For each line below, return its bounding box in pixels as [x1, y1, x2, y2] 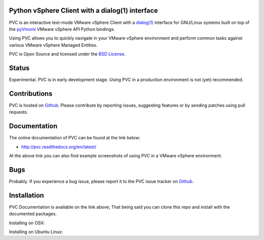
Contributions [9, 89, 52, 98]
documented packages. [9, 211, 57, 217]
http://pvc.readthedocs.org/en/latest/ [21, 144, 96, 150]
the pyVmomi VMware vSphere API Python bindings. [9, 26, 115, 32]
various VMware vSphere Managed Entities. [9, 42, 98, 48]
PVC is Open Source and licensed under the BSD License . [9, 51, 126, 57]
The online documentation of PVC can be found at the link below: [9, 135, 140, 141]
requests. [9, 109, 28, 115]
